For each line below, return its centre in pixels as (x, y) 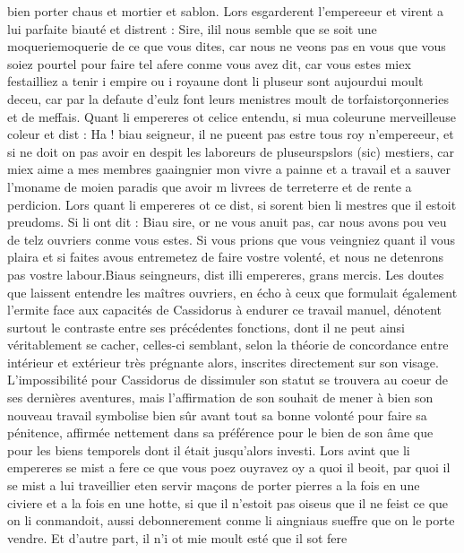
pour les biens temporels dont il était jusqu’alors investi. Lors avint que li (209, 449)
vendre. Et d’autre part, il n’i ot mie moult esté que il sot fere (177, 537)
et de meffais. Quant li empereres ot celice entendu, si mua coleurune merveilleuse (232, 116)
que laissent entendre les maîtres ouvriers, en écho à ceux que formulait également (232, 292)
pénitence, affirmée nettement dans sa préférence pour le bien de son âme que (220, 432)
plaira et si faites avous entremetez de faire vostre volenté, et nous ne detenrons (226, 257)
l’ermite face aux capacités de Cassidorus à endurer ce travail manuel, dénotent (225, 310)
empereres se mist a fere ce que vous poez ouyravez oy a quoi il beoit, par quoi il (229, 467)
